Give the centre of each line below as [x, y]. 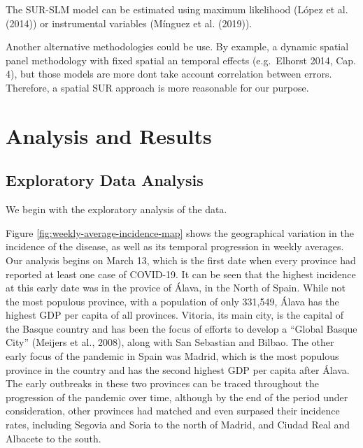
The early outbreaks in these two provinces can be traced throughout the [163, 383]
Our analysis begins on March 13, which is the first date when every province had [181, 260]
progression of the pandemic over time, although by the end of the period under [177, 397]
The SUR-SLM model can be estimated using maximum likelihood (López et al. [177, 9]
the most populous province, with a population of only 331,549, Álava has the [172, 301]
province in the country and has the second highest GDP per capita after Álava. [178, 369]
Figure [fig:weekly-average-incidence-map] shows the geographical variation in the [180, 232]
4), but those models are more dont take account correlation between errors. [169, 74]
